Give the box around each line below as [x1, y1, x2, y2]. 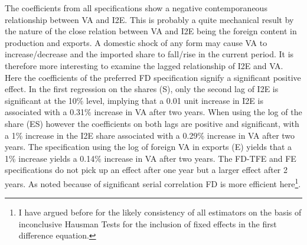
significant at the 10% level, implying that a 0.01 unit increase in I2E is [5, 94, 263, 106]
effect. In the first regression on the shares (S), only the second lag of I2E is [5, 83, 279, 95]
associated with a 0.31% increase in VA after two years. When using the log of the [5, 106, 302, 118]
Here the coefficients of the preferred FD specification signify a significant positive [5, 71, 301, 83]
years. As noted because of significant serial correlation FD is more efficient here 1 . [5, 175, 301, 190]
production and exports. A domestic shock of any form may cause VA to [5, 36, 267, 48]
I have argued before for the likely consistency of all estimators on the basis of [18, 206, 302, 218]
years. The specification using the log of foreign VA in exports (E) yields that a [5, 141, 292, 153]
